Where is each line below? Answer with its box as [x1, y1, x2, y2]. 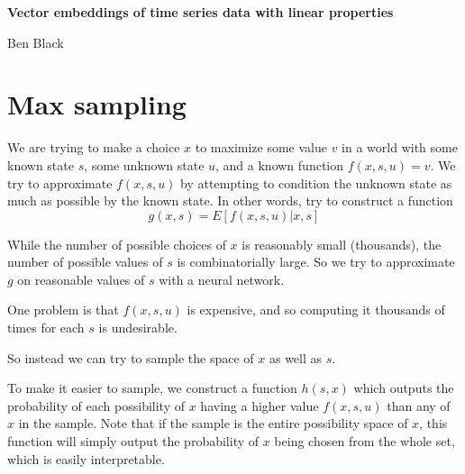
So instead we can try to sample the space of [7, 348, 254, 367]
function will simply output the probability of [7, 432, 260, 451]
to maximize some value [195, 138, 327, 157]
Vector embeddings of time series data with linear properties [7, 3, 394, 21]
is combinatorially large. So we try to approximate [177, 252, 455, 271]
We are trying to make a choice [7, 138, 180, 157]
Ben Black [7, 32, 64, 51]
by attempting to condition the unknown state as [180, 173, 452, 192]
